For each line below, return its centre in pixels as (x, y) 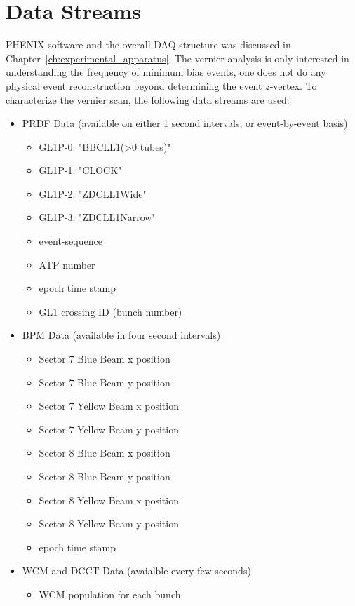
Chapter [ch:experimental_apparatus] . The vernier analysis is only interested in (177, 58)
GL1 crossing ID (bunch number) (110, 311)
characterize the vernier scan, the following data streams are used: (148, 99)
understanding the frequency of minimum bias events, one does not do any (166, 72)
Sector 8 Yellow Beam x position (109, 500)
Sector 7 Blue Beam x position (105, 359)
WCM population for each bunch (110, 594)
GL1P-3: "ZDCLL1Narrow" (97, 217)
